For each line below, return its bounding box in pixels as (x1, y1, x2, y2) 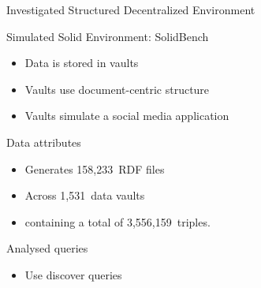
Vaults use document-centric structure (24, 80, 210, 97)
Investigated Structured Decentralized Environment (6, 2, 255, 17)
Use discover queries (24, 266, 122, 282)
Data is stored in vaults (24, 54, 139, 71)
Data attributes (6, 133, 81, 150)
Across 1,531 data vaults (24, 187, 145, 204)
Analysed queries (6, 240, 88, 256)
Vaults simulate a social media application (24, 107, 229, 124)
